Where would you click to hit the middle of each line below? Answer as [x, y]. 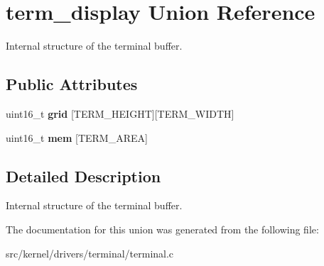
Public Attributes [72, 84]
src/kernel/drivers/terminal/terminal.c [90, 253]
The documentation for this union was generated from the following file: [162, 229]
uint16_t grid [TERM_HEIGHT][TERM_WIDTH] [120, 113]
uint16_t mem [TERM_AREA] [77, 137]
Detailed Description [83, 176]
